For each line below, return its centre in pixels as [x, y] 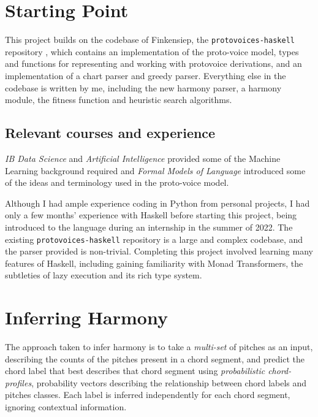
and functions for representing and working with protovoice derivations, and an [153, 63]
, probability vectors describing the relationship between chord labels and [169, 382]
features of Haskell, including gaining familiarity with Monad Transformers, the [154, 263]
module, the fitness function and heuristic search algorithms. [119, 100]
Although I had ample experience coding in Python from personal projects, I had [157, 203]
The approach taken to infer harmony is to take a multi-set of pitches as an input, [159, 347]
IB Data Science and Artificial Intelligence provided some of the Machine [143, 158]
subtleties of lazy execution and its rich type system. [104, 275]
